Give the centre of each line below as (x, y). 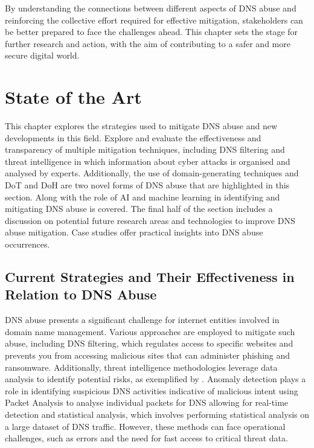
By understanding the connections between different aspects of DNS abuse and (151, 8)
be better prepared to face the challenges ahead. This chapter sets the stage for (152, 32)
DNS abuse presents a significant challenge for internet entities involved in (142, 320)
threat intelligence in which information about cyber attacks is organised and (148, 161)
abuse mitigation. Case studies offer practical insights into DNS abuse (134, 232)
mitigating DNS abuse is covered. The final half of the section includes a (139, 209)
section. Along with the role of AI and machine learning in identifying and (143, 197)
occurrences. (27, 244)
